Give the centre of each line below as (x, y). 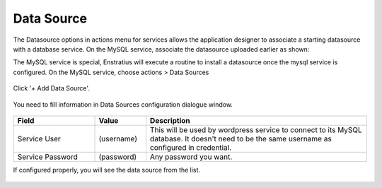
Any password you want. (191, 157)
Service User (39, 139)
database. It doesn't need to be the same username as (241, 139)
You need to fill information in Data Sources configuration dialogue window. (123, 104)
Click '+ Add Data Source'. (51, 88)
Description (170, 120)
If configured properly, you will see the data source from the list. (107, 170)
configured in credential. (191, 147)
